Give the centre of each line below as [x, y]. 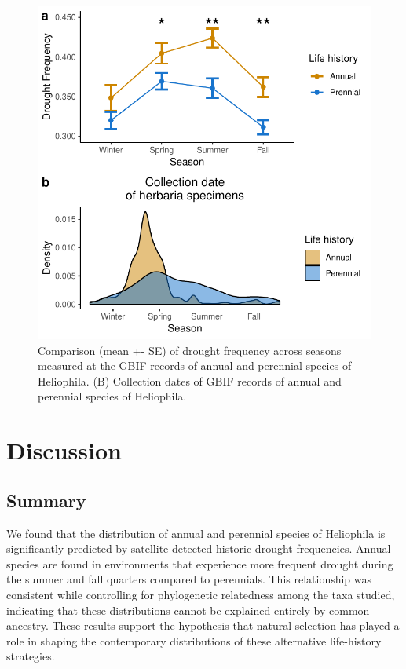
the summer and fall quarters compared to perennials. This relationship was [189, 579]
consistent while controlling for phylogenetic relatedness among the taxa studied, [201, 594]
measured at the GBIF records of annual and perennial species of [195, 366]
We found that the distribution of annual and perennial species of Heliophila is [196, 533]
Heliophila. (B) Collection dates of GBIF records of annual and [190, 380]
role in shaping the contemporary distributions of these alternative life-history [194, 640]
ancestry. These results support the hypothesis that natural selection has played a [203, 625]
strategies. [31, 656]
